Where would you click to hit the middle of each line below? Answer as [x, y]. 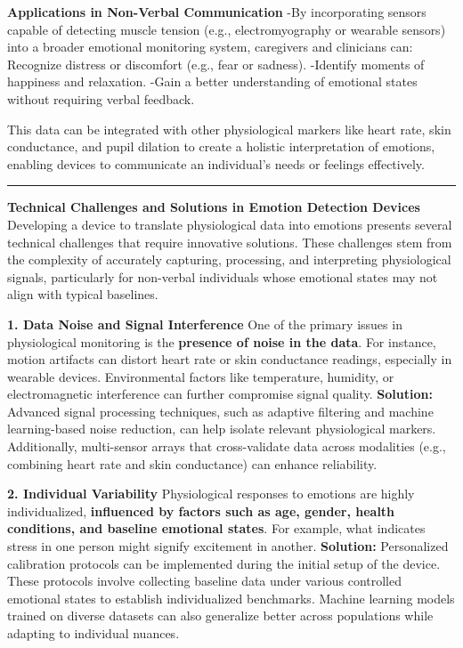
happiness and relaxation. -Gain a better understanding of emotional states [212, 81]
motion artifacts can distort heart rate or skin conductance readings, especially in [230, 359]
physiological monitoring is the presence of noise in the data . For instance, [222, 341]
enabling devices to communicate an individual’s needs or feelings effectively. [216, 163]
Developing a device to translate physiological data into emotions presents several [230, 224]
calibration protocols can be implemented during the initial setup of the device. [224, 563]
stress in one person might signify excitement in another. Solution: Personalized [228, 546]
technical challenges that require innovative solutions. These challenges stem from [230, 242]
